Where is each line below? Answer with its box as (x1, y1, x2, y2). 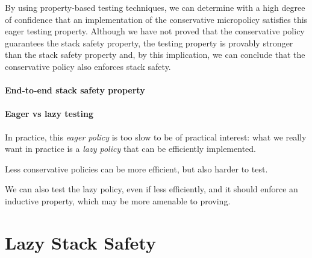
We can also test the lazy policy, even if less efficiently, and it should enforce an (5, 183, 298, 195)
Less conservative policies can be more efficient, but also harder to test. (5, 162, 268, 175)
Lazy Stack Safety (5, 230, 156, 254)
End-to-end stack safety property (5, 84, 145, 96)
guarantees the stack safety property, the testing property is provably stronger (5, 36, 293, 49)
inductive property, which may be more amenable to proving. (5, 194, 231, 207)
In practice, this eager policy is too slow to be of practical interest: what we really (5, 130, 307, 143)
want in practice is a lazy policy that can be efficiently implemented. (5, 142, 256, 155)
